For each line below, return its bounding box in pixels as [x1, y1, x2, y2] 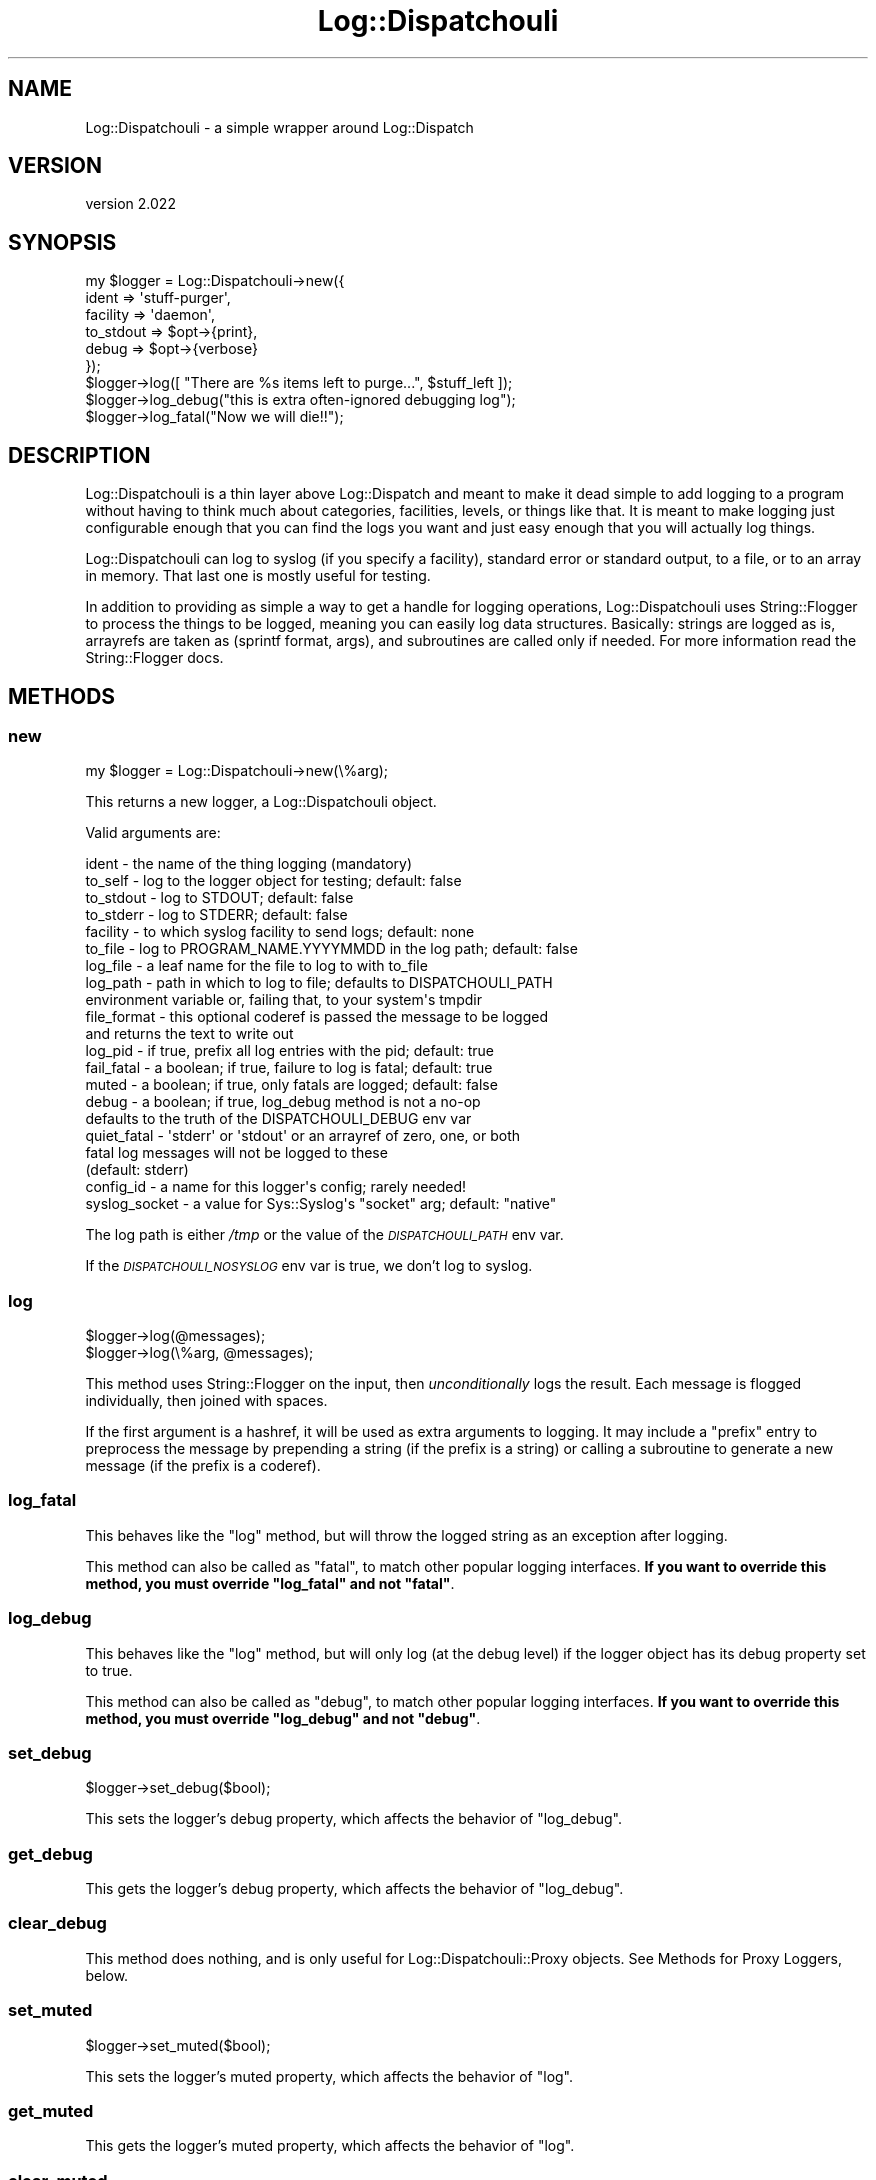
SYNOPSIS [8, 229, 117, 255]
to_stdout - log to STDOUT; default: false [85, 889, 354, 907]
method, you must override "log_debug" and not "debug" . [85, 1709, 481, 1727]
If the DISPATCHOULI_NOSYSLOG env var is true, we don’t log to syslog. [85, 1257, 533, 1275]
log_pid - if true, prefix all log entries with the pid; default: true [85, 1042, 494, 1060]
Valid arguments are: [85, 824, 221, 842]
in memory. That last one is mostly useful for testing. [85, 567, 431, 585]
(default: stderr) [85, 1161, 189, 1179]
